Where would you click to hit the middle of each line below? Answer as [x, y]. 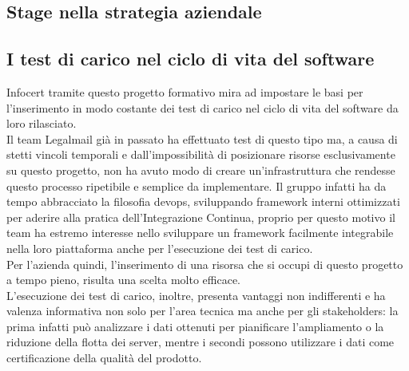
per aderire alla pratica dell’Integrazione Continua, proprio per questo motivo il [201, 217]
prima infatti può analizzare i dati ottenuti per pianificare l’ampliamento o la [195, 326]
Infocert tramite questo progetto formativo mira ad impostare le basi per [185, 91]
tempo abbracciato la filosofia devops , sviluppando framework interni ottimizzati [203, 201]
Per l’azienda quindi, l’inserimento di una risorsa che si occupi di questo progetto [205, 264]
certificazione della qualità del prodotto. [104, 358]
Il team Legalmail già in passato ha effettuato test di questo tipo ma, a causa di [202, 138]
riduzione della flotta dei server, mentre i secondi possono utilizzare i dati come [201, 342]
